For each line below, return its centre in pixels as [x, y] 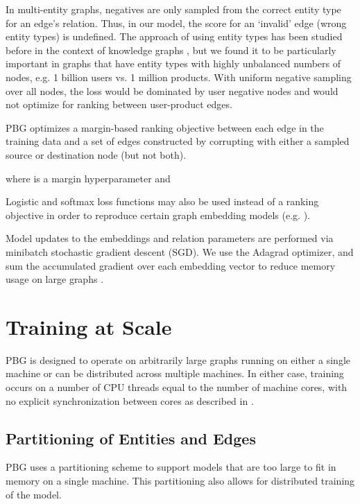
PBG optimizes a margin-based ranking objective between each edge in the [165, 127]
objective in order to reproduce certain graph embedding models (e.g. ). [158, 215]
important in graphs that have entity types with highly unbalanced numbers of [173, 63]
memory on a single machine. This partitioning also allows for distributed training [180, 480]
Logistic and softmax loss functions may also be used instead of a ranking [162, 201]
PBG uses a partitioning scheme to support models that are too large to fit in [171, 467]
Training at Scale [89, 326]
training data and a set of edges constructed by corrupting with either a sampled [178, 141]
